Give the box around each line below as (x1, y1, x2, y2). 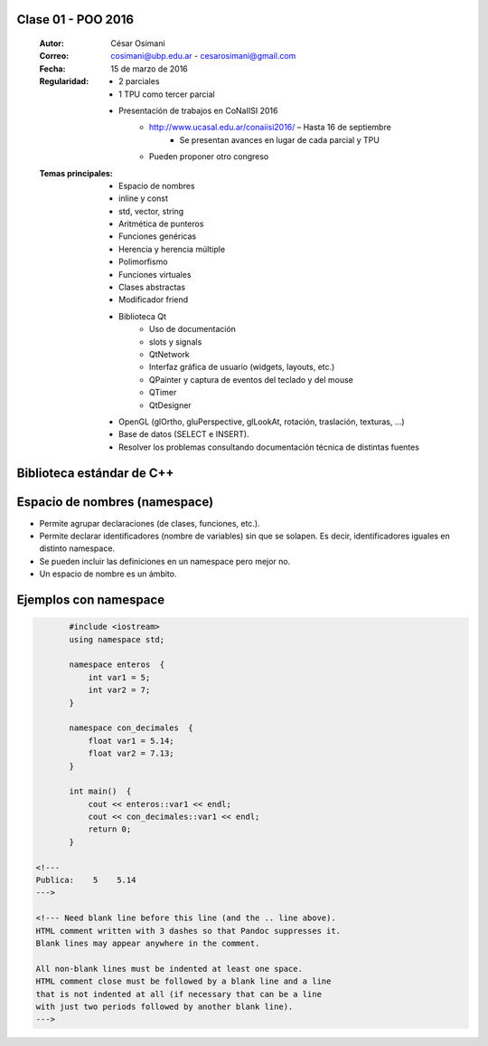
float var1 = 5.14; (88, 736, 175, 746)
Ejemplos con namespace (16, 593, 165, 608)
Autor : (39, 38, 65, 49)
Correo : (39, 51, 70, 62)
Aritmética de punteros (118, 218, 204, 230)
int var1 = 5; (88, 672, 151, 682)
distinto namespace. (39, 543, 116, 554)
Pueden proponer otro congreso (149, 151, 269, 162)
